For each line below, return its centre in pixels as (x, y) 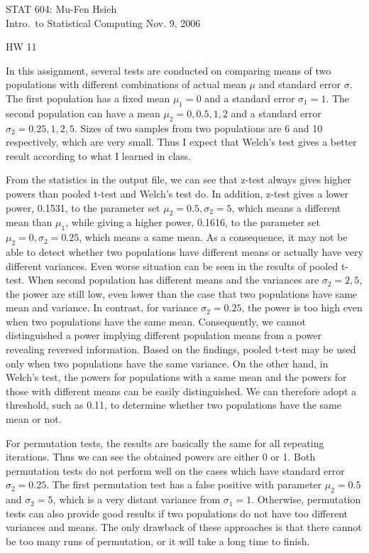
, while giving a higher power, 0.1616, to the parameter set (193, 222)
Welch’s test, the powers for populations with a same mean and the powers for (176, 377)
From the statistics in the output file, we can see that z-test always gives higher (178, 179)
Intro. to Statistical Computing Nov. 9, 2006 (103, 22)
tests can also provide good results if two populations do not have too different (177, 513)
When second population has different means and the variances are (174, 280)
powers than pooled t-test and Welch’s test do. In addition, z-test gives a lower (177, 193)
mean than (29, 222)
